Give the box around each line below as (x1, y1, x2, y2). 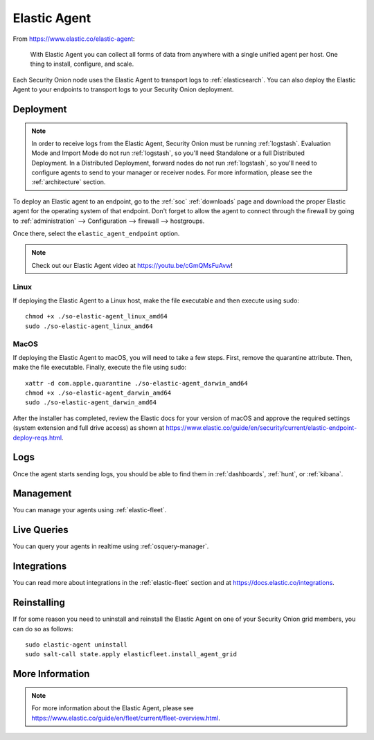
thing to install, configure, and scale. (30, 60, 134, 69)
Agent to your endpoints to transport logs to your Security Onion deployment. (12, 85, 234, 93)
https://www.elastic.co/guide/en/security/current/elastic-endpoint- (166, 424, 357, 432)
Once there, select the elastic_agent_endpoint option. (12, 229, 180, 238)
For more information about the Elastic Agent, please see (31, 704, 194, 712)
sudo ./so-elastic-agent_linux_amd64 (25, 322, 154, 330)
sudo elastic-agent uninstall (25, 640, 128, 649)
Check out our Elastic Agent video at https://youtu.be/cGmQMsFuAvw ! (31, 261, 233, 269)
